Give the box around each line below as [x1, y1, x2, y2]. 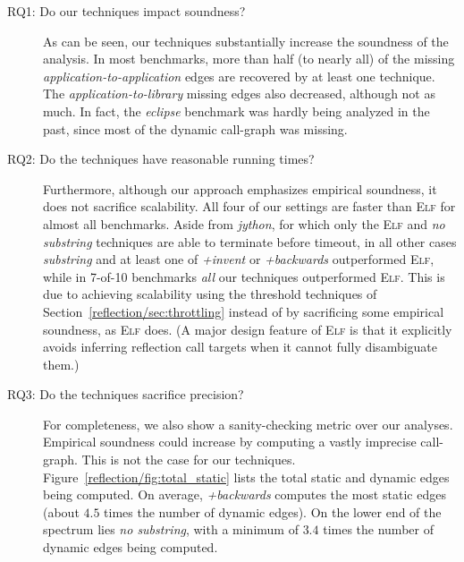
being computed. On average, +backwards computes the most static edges [43, 485, 446, 504]
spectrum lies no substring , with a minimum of [43, 520, 299, 539]
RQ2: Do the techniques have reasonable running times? [7, 149, 315, 168]
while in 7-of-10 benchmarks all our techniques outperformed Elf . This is [43, 267, 445, 285]
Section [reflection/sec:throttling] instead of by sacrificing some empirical [43, 302, 444, 320]
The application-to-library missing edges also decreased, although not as [43, 84, 435, 103]
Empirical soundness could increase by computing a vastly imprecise [43, 432, 417, 451]
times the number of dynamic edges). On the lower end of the [104, 502, 442, 521]
